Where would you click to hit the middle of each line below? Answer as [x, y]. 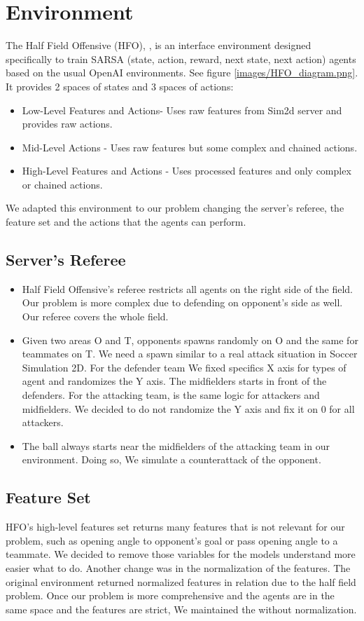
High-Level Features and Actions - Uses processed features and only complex [187, 171]
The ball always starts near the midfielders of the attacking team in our [176, 445]
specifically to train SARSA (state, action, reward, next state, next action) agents [181, 59]
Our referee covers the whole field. [95, 316]
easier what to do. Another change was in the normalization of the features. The [178, 567]
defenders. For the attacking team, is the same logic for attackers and [171, 395]
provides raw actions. [67, 124]
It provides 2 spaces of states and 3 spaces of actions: [120, 86]
